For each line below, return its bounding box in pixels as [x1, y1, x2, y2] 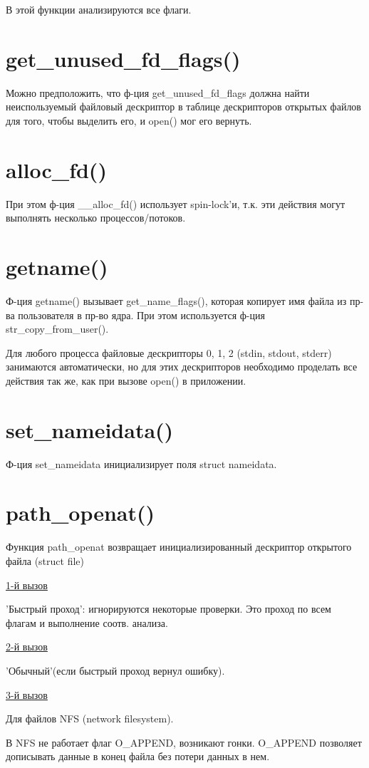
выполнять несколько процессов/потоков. [6, 210, 186, 225]
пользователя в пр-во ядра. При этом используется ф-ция [18, 307, 265, 322]
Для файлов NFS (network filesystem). [6, 711, 174, 726]
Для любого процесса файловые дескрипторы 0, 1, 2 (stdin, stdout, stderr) [6, 345, 332, 360]
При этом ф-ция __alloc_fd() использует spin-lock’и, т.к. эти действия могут [6, 196, 345, 211]
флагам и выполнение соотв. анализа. [6, 615, 168, 630]
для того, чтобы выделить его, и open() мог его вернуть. [6, 113, 252, 128]
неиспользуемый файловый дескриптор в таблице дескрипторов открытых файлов [6, 99, 361, 114]
